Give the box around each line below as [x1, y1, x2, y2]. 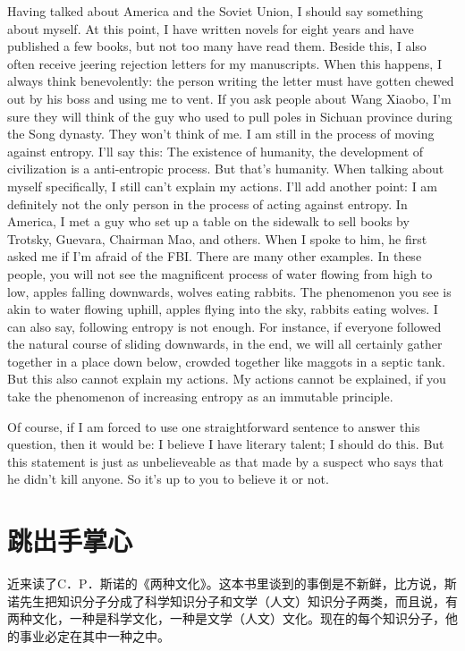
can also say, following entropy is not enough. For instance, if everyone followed [7, 317, 442, 335]
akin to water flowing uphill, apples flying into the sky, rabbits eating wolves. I [7, 300, 438, 318]
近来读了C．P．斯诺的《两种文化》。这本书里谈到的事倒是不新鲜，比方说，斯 [7, 574, 457, 593]
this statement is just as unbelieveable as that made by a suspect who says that [7, 452, 444, 470]
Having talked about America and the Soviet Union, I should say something [7, 2, 424, 20]
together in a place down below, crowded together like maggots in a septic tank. [7, 351, 445, 370]
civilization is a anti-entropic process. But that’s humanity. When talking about [7, 159, 444, 178]
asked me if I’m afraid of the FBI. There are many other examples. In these [7, 247, 422, 266]
